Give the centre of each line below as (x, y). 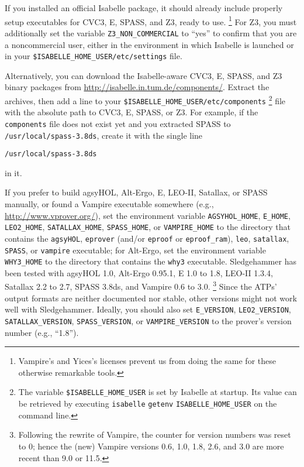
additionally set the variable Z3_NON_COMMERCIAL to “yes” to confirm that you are (151, 32)
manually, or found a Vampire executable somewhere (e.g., (109, 204)
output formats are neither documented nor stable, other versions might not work (151, 298)
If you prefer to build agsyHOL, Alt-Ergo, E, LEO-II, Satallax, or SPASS (136, 192)
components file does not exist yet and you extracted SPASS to (118, 123)
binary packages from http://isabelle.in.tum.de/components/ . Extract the (137, 87)
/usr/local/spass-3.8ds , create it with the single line (104, 135)
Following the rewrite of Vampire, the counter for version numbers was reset (155, 435)
